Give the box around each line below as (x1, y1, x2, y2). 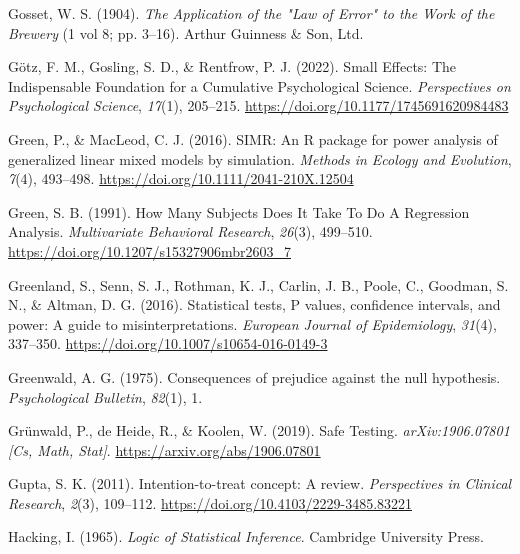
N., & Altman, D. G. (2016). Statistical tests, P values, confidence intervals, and (8, 294, 501, 315)
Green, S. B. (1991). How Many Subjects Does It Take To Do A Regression (8, 201, 470, 222)
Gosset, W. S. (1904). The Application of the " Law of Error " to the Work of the (8, 3, 495, 23)
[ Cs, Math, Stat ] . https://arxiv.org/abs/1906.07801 (8, 439, 321, 460)
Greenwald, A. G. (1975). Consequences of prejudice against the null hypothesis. (8, 366, 501, 387)
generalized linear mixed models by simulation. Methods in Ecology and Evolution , (8, 148, 512, 169)
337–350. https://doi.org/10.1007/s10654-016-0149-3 (8, 333, 328, 354)
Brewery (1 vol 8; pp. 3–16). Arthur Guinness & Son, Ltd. (8, 22, 364, 43)
